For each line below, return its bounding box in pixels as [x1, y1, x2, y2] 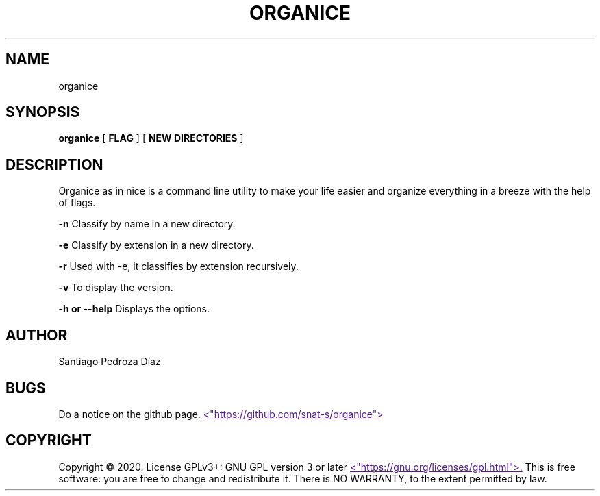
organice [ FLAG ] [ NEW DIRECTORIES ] [58, 132, 244, 145]
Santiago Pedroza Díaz [58, 356, 161, 368]
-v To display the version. [58, 282, 173, 294]
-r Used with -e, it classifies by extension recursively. [58, 260, 299, 273]
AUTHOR [5, 326, 68, 344]
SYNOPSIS [5, 103, 80, 121]
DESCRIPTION [5, 156, 103, 173]
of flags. [58, 197, 96, 209]
